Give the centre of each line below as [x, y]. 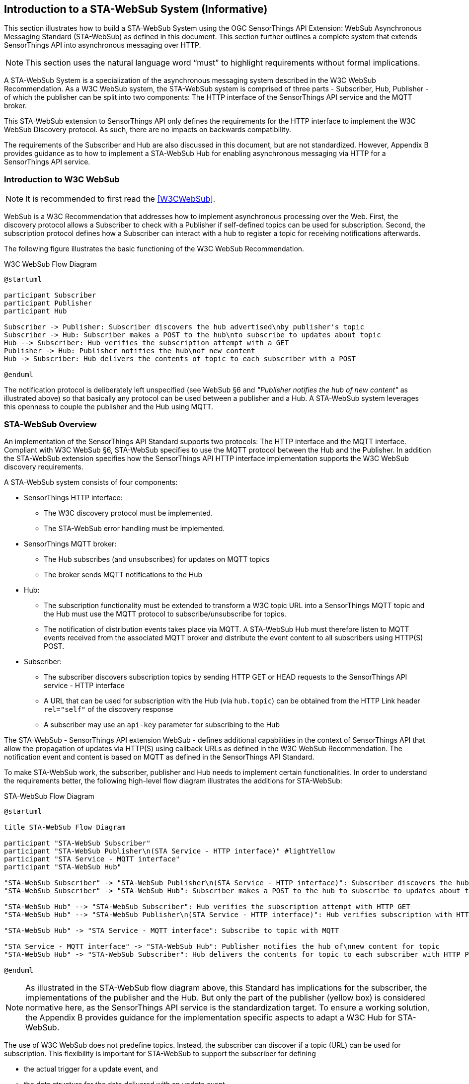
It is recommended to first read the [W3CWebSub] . [120, 199]
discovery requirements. [44, 466]
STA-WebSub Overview [50, 424]
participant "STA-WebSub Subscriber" [78, 843]
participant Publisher [48, 303]
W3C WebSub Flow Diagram [50, 264]
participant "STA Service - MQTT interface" [92, 859]
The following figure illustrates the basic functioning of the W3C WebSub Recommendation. [154, 249]
